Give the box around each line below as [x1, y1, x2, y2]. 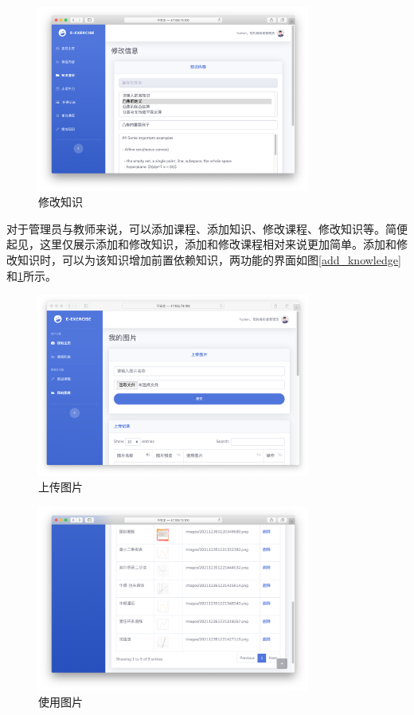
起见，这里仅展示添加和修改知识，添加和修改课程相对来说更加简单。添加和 [6, 236, 396, 252]
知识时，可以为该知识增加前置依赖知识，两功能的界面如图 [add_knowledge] [17, 251, 401, 268]
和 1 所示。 [6, 267, 57, 283]
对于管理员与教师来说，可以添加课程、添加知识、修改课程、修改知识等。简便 [6, 220, 408, 236]
